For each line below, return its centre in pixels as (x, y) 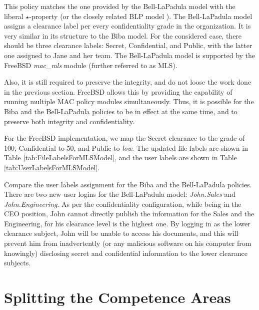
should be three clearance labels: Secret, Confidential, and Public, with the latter (128, 45)
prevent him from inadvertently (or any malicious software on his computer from (128, 243)
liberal (14, 16)
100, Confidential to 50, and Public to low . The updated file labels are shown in (126, 147)
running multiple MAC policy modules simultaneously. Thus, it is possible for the (129, 101)
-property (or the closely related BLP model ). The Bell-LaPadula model (141, 16)
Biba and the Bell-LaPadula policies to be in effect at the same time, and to (121, 111)
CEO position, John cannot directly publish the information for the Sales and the (129, 214)
